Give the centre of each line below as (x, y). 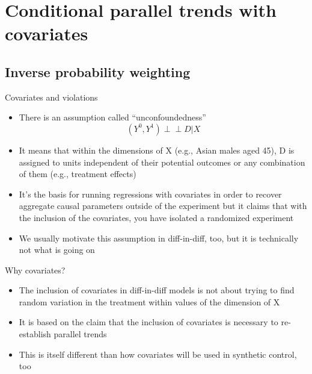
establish (35, 334)
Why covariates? (35, 270)
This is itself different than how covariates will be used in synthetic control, (158, 354)
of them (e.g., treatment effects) (78, 174)
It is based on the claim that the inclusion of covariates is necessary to (148, 322)
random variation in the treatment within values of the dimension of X (149, 301)
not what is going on (57, 250)
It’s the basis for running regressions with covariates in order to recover (150, 194)
